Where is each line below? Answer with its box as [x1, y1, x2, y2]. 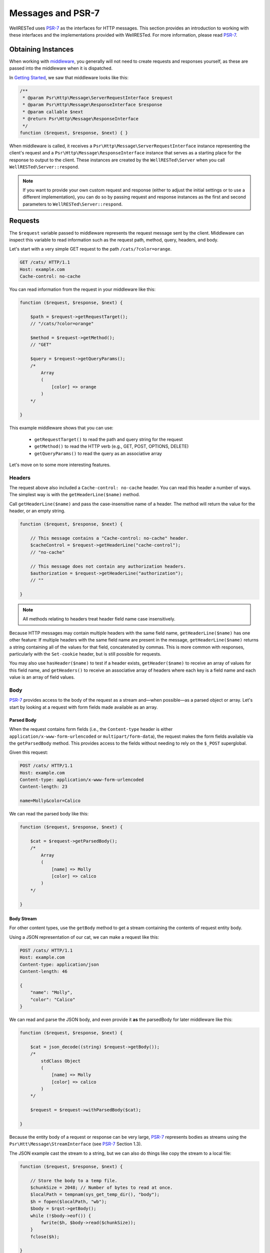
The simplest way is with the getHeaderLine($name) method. [9, 492, 140, 498]
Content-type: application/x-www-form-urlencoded [19, 777, 144, 783]
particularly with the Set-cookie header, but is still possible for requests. [9, 651, 161, 657]
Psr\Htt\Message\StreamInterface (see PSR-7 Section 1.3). [9, 1141, 142, 1147]
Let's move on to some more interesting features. [9, 462, 111, 468]
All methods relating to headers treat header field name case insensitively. [22, 616, 175, 622]
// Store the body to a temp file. [30, 1178, 117, 1183]
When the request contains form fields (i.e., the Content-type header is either [9, 726, 173, 732]
